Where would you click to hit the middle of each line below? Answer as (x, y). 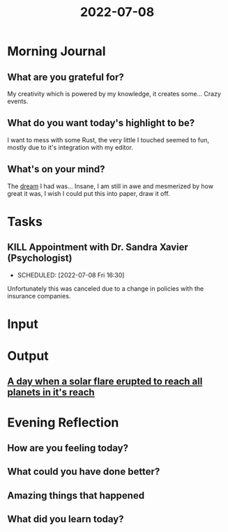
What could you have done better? (84, 472)
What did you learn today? (66, 519)
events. (18, 101)
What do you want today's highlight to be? (101, 123)
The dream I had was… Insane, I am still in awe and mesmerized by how (111, 186)
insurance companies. (39, 296)
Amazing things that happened (76, 495)
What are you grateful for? (66, 77)
